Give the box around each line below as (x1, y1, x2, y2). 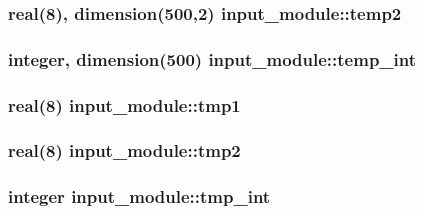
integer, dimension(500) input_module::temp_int (8, 46, 417, 71)
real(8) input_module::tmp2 (8, 138, 241, 163)
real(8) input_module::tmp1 (8, 92, 241, 117)
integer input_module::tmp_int (8, 184, 271, 209)
